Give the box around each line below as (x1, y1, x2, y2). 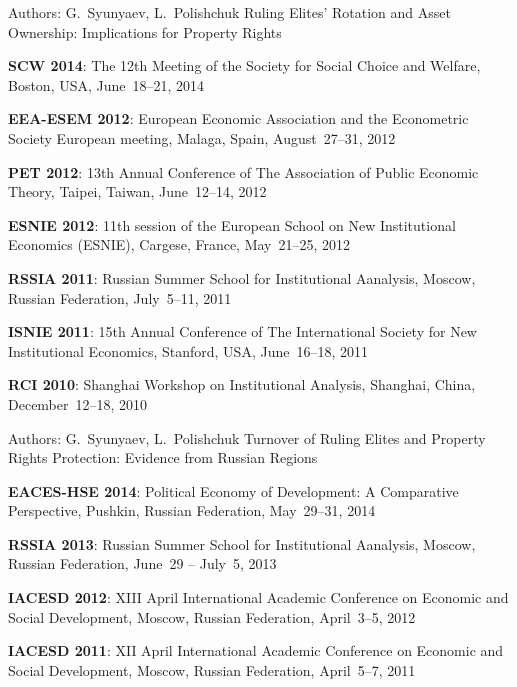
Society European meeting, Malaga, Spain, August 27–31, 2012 (8, 127, 396, 148)
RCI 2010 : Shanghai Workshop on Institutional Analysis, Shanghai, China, (8, 374, 476, 395)
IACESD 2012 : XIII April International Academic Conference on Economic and (8, 587, 509, 608)
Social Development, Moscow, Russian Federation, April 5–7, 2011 (8, 659, 416, 680)
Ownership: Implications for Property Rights (8, 21, 282, 42)
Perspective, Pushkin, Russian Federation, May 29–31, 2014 (8, 500, 376, 521)
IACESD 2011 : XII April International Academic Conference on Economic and (8, 640, 504, 661)
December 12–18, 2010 (8, 393, 148, 414)
